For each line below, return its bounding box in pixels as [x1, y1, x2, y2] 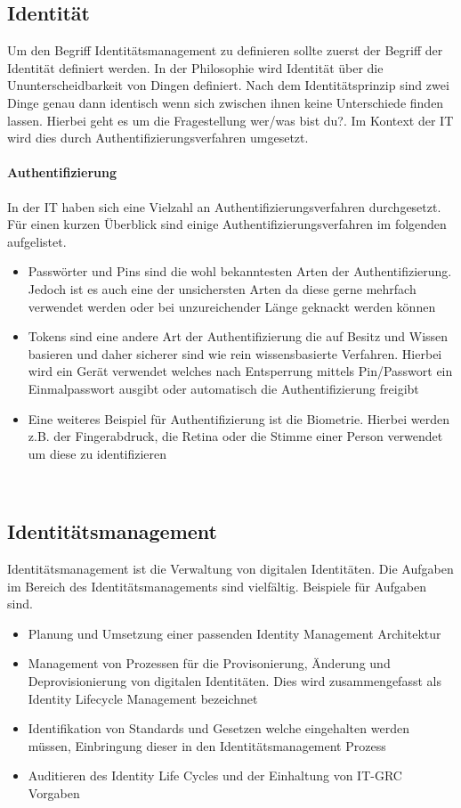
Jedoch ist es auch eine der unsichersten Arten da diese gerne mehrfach [28, 279, 417, 298]
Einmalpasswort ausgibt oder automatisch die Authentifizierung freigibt [28, 379, 419, 397]
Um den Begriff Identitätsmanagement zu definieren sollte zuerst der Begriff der [7, 41, 443, 60]
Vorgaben [28, 784, 80, 803]
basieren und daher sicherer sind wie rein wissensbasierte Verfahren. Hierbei [28, 344, 442, 363]
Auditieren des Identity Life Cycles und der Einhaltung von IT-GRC [28, 766, 402, 785]
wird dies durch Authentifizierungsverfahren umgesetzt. [7, 128, 309, 147]
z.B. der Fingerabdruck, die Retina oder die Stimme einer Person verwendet [28, 427, 443, 445]
